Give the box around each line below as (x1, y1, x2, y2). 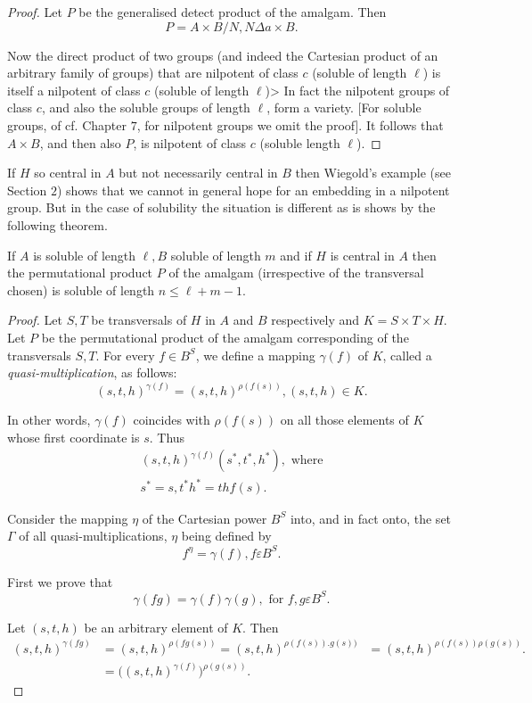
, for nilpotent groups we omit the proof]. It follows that (136, 115, 444, 134)
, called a (382, 345, 432, 364)
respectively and (271, 310, 360, 329)
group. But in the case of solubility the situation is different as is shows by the (7, 198, 436, 217)
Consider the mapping (7, 509, 128, 527)
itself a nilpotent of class (7, 80, 141, 99)
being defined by (181, 526, 272, 545)
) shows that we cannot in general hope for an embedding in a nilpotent (57, 180, 450, 199)
